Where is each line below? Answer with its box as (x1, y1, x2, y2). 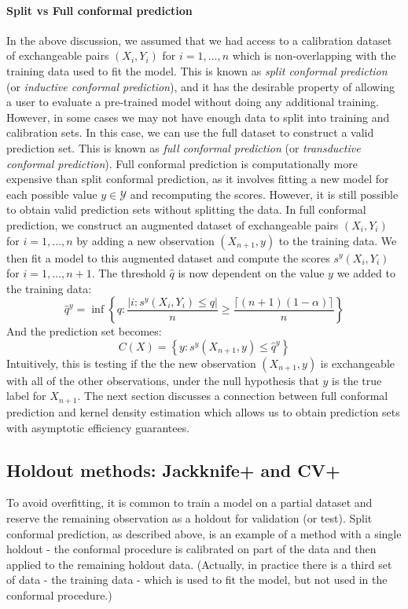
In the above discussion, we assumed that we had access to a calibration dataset (6, 31, 392, 48)
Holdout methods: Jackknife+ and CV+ (6, 457, 340, 482)
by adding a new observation (76, 232, 215, 248)
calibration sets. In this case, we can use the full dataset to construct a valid (6, 124, 374, 141)
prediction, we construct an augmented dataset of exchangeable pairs (6, 216, 339, 233)
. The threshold (91, 265, 166, 281)
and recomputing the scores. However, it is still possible (130, 185, 399, 202)
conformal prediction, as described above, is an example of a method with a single (6, 525, 402, 541)
